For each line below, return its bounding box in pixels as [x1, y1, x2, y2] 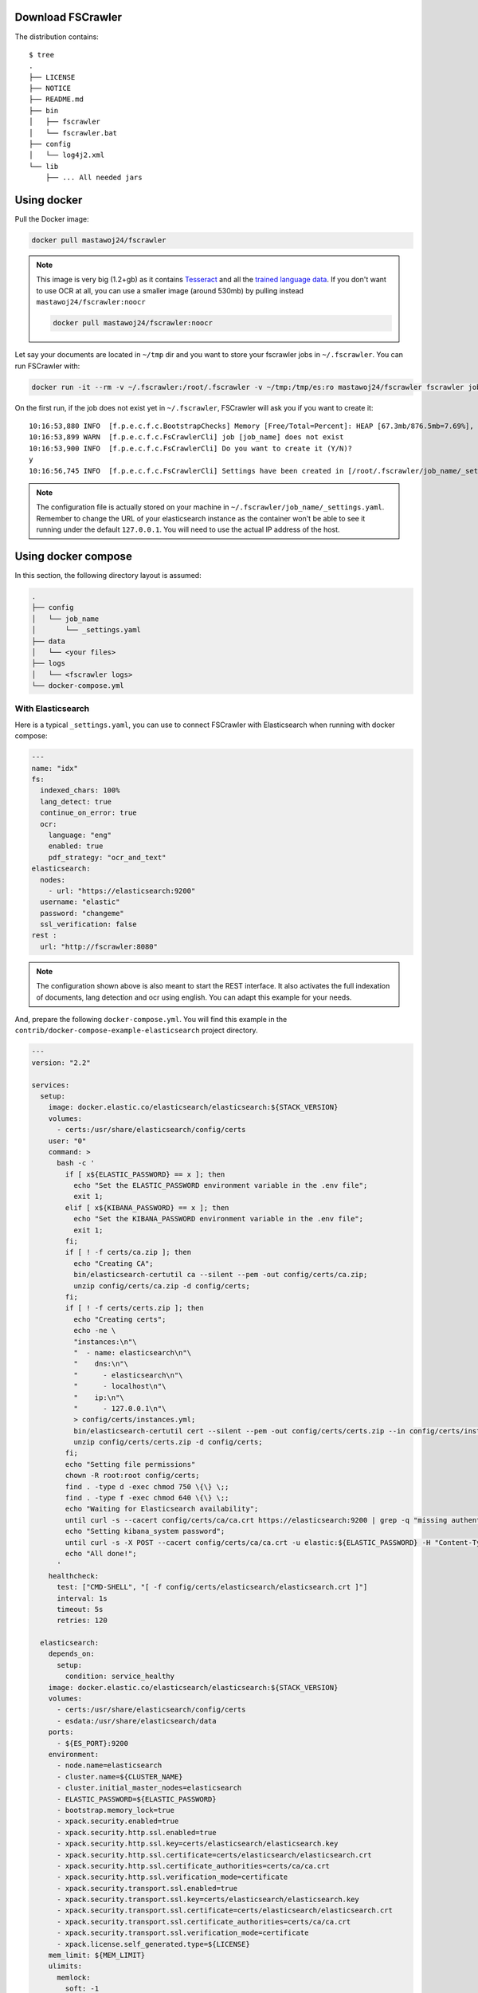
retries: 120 [57, 1616, 108, 1625]
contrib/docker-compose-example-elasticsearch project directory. [14, 1025, 258, 1036]
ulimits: [48, 1962, 83, 1971]
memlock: [57, 1973, 91, 1982]
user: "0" [48, 1136, 87, 1146]
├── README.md [29, 95, 84, 104]
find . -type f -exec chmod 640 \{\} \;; [65, 1493, 229, 1503]
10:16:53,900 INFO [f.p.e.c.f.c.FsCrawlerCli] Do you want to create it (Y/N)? [29, 443, 353, 453]
